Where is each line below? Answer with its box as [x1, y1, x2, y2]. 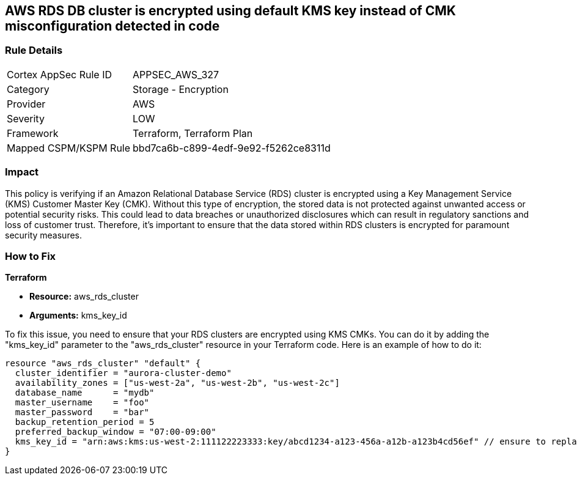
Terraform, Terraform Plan [133, 127, 253, 139]
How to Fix [5, 249, 56, 262]
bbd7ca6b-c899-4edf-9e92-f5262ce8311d [133, 141, 331, 154]
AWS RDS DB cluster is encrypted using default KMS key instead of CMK [5, 3, 456, 18]
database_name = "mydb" [15, 388, 155, 398]
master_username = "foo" [15, 397, 150, 408]
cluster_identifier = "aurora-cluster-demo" [15, 368, 232, 378]
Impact [5, 166, 39, 179]
